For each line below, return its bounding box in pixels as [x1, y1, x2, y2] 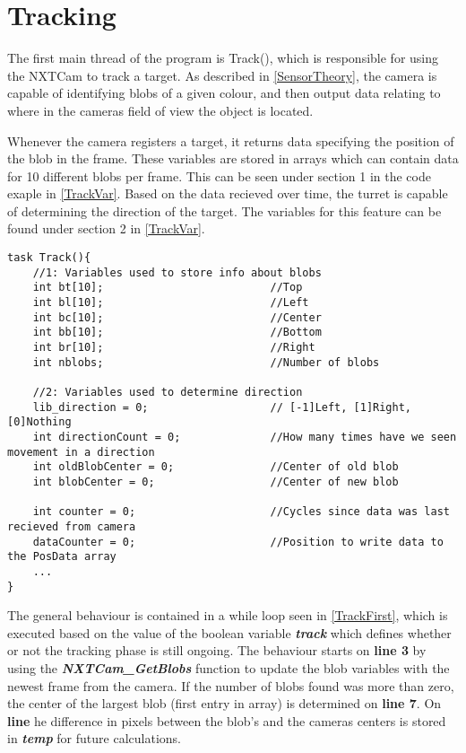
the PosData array [7, 550, 116, 564]
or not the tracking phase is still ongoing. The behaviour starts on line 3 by [7, 641, 427, 660]
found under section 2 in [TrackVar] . [7, 219, 205, 238]
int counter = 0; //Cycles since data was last [32, 505, 450, 519]
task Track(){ [7, 251, 91, 265]
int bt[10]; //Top [32, 281, 303, 294]
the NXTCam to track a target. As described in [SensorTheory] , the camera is [7, 66, 437, 84]
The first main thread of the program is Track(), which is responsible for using [7, 48, 439, 67]
